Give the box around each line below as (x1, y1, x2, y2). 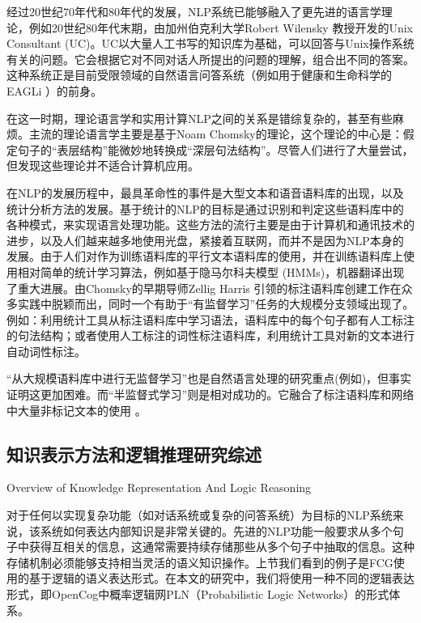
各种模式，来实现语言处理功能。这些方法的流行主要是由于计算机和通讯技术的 (6, 216, 415, 233)
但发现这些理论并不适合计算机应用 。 (6, 157, 199, 174)
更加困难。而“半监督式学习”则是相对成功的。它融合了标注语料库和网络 (40, 386, 415, 403)
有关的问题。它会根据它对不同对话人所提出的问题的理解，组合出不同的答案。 (6, 50, 415, 67)
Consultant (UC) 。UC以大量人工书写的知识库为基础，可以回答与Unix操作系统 (6, 35, 415, 52)
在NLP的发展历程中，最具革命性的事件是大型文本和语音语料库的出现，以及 (6, 184, 404, 201)
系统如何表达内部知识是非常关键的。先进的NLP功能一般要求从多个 (40, 522, 393, 539)
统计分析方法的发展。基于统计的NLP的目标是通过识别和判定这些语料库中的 (6, 200, 404, 217)
